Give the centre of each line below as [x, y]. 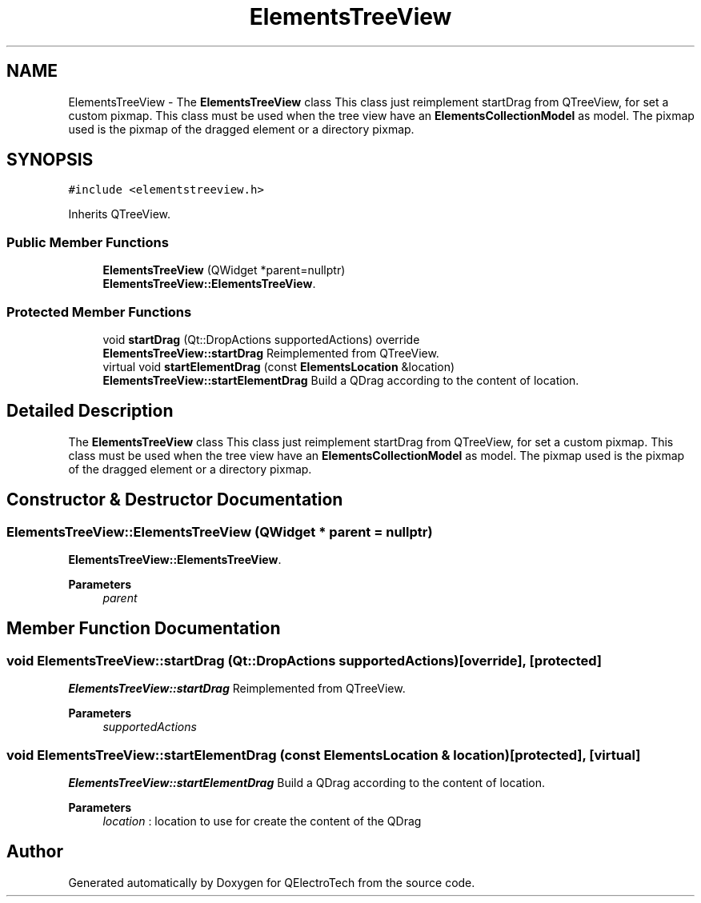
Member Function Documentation [144, 629]
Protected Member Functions [99, 312]
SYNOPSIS [50, 160]
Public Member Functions [88, 242]
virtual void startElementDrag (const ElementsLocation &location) [279, 366]
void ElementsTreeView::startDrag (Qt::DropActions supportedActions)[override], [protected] [304, 660]
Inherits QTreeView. [120, 214]
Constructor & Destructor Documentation [175, 500]
